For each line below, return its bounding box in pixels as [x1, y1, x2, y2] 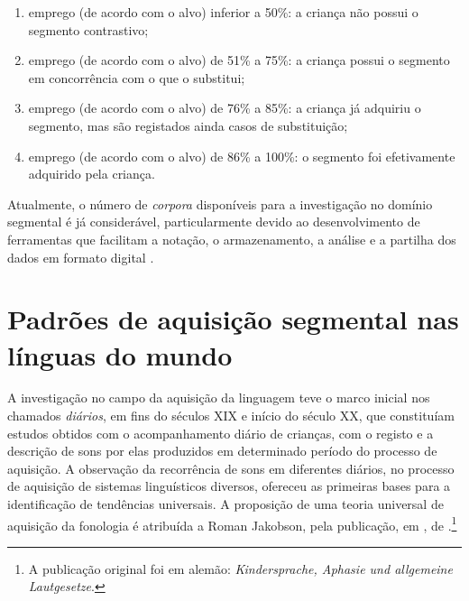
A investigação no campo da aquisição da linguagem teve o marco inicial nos [7, 388, 430, 407]
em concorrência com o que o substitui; [28, 68, 245, 87]
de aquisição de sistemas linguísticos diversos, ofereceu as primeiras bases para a [7, 476, 451, 495]
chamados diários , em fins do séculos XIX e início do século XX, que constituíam [7, 406, 455, 425]
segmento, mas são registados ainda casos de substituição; [28, 116, 348, 134]
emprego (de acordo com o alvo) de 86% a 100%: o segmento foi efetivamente [28, 146, 455, 165]
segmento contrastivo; [28, 20, 149, 39]
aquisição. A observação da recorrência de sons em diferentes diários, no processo [7, 458, 455, 477]
